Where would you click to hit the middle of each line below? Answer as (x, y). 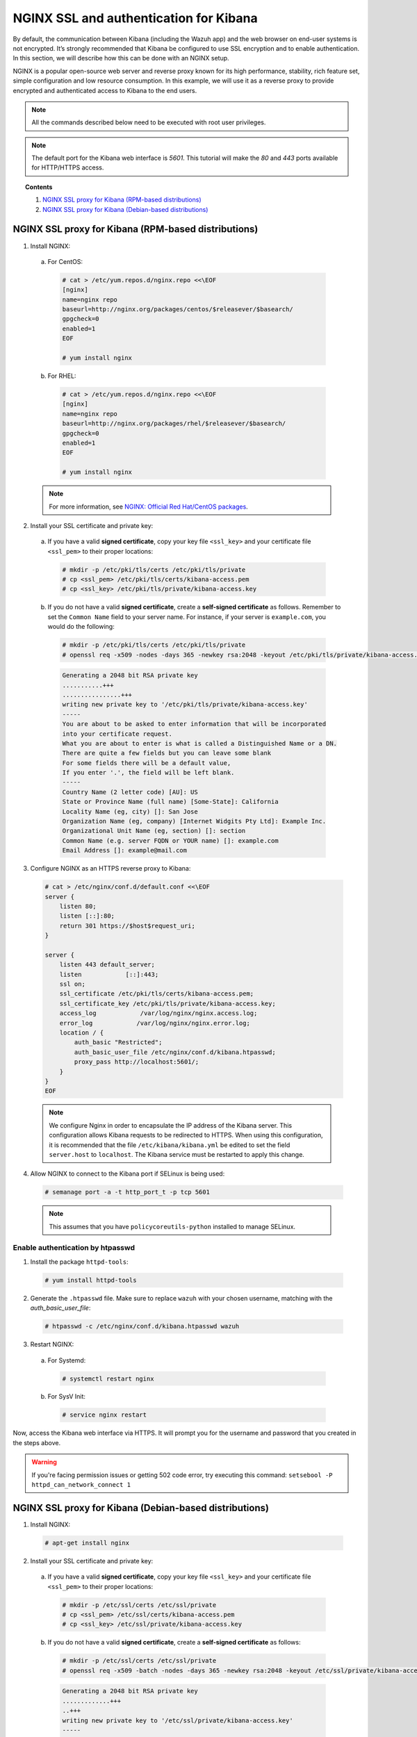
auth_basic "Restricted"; (118, 1043)
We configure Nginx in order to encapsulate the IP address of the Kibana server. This (170, 1125)
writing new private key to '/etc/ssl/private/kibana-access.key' (178, 1720)
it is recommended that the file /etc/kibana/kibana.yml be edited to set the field (170, 1145)
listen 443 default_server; (107, 965)
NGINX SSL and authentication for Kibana (135, 18)
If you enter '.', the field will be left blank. (148, 773)
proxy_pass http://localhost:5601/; (137, 1062)
